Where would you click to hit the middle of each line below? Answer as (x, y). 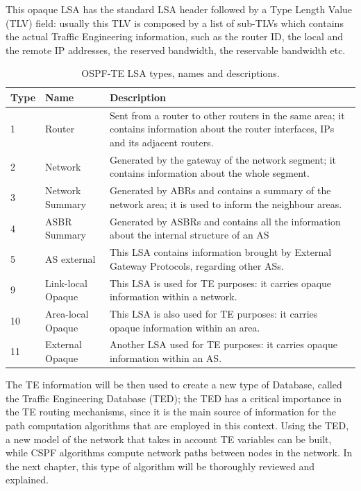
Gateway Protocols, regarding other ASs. (196, 265)
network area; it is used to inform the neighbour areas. (226, 204)
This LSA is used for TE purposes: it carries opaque (220, 283)
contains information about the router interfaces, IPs (222, 129)
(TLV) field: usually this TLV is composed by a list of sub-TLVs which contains (175, 23)
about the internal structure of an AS (189, 235)
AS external (70, 258)
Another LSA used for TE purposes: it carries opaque (223, 344)
